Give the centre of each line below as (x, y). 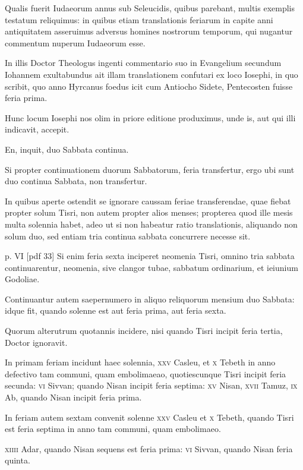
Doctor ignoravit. (36, 342)
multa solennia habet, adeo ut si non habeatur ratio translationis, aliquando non (151, 224)
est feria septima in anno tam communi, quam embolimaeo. (113, 429)
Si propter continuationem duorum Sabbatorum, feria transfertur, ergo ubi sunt (150, 169)
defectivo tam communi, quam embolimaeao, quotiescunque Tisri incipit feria (146, 373)
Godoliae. (22, 279)
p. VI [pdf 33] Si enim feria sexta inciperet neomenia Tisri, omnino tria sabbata (150, 256)
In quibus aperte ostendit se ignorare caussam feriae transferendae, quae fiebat (148, 201)
